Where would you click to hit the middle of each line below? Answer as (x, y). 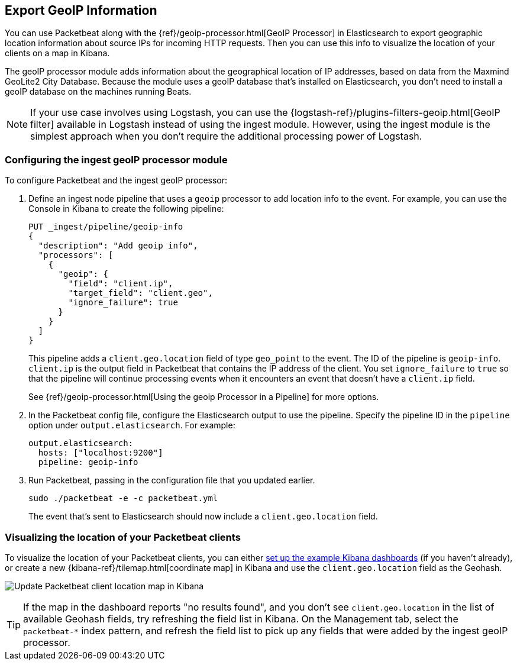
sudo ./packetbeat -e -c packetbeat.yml (123, 498)
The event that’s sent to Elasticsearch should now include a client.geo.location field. (203, 516)
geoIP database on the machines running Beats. (98, 92)
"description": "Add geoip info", (118, 246)
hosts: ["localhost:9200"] (101, 453)
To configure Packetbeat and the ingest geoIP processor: (116, 180)
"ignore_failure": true (123, 303)
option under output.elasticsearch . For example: (132, 425)
